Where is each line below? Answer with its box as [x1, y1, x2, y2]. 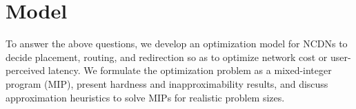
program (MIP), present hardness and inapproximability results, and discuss [6, 76, 328, 90]
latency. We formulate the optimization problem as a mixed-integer [48, 63, 332, 77]
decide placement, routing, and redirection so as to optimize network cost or [6, 49, 328, 64]
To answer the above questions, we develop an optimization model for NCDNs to [6, 36, 348, 51]
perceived [6, 63, 46, 77]
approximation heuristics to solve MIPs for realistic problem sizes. [6, 90, 285, 104]
